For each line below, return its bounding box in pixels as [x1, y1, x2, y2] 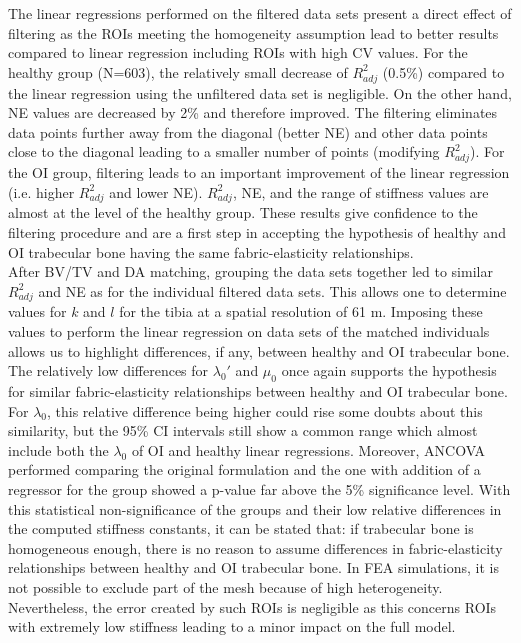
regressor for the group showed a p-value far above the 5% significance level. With [8, 479, 511, 500]
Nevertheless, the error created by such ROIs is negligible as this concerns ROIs [8, 596, 497, 617]
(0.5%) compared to [382, 61, 505, 82]
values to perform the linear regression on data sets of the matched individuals [8, 321, 490, 342]
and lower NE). [109, 181, 203, 202]
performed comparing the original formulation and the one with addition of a [8, 459, 481, 480]
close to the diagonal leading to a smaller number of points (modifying [8, 141, 440, 162]
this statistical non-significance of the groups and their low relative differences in [8, 498, 502, 519]
